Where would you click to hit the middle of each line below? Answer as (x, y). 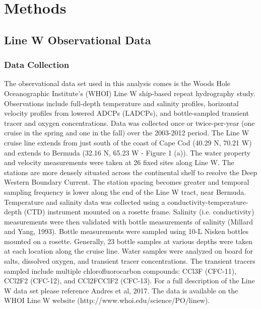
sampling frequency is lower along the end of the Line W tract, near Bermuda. (125, 191)
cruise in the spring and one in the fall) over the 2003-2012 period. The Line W (127, 133)
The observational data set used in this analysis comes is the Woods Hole (117, 83)
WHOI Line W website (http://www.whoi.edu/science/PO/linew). (107, 300)
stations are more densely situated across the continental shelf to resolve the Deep (131, 172)
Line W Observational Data (78, 40)
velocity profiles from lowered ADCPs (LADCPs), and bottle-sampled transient (127, 113)
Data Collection (37, 65)
